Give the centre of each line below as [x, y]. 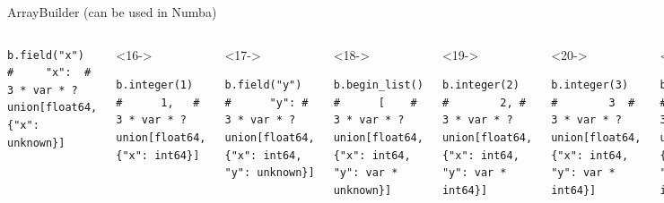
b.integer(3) [590, 85]
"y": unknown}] [270, 173]
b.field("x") [46, 55]
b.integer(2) [481, 85]
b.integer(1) [155, 85]
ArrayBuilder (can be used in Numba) [112, 12]
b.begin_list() [378, 85]
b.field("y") [263, 85]
